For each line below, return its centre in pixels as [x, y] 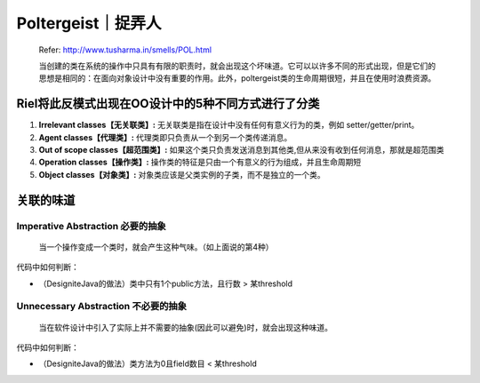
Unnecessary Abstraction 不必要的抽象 [101, 307]
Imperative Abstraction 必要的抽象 [91, 226]
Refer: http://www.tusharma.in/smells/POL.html [125, 50]
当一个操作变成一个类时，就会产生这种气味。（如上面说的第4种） [156, 247]
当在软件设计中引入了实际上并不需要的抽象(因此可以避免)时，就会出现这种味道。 [186, 327]
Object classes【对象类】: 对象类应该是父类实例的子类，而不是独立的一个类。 [182, 174]
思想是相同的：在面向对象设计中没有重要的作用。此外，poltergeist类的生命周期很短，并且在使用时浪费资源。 [237, 78]
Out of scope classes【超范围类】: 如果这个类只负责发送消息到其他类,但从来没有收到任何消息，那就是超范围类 [241, 150]
